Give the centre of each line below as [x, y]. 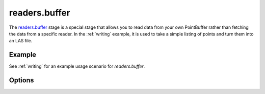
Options [22, 80]
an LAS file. [21, 41]
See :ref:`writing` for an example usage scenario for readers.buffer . [77, 66]
